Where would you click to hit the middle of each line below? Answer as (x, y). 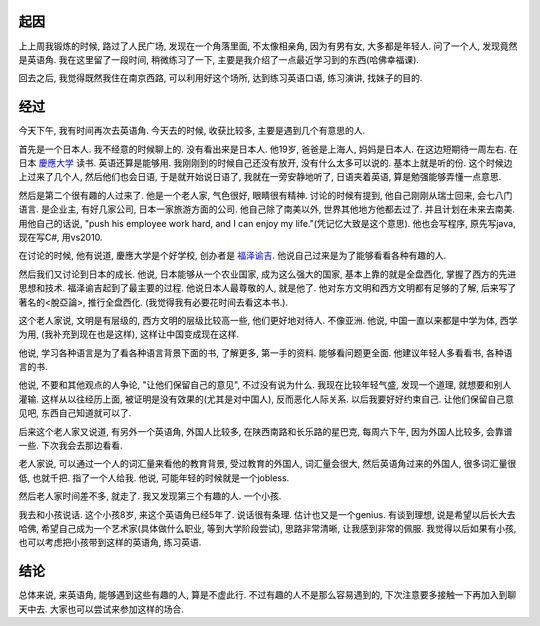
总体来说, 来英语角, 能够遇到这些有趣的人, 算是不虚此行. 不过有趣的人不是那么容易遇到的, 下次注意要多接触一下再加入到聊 (267, 595)
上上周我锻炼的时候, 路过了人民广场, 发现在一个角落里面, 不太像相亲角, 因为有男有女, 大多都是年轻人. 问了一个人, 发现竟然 (268, 46)
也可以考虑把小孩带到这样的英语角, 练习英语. (110, 542)
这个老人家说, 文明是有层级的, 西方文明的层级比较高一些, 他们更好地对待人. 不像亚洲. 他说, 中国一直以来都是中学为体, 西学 (268, 320)
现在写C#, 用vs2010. (60, 237)
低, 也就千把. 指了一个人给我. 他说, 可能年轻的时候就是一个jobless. (154, 477)
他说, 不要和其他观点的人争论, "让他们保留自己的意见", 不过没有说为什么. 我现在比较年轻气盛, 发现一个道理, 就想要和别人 (265, 385)
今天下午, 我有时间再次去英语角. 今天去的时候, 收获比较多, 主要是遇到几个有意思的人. (191, 131)
